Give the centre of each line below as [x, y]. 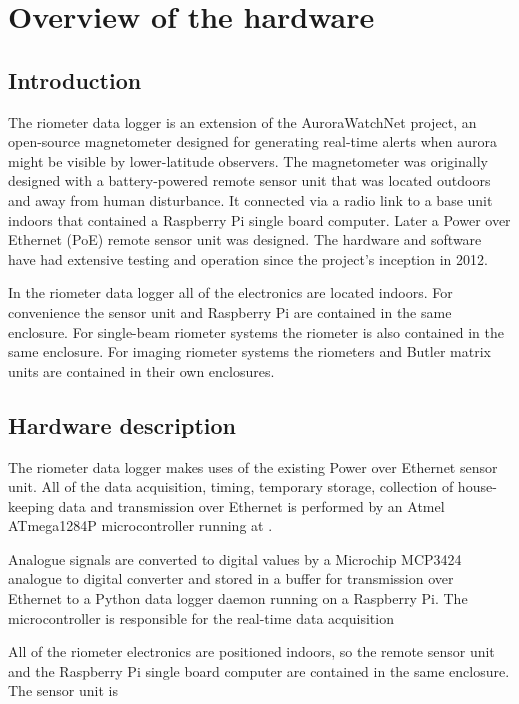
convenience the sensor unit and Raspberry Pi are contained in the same [230, 311]
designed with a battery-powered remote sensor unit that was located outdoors [249, 180]
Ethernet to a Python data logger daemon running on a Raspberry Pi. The [238, 598]
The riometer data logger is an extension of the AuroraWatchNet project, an [242, 121]
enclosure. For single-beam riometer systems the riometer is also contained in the [256, 331]
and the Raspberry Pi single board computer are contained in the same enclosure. [259, 670]
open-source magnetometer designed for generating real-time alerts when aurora [252, 141]
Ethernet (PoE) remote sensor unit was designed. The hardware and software [245, 239]
